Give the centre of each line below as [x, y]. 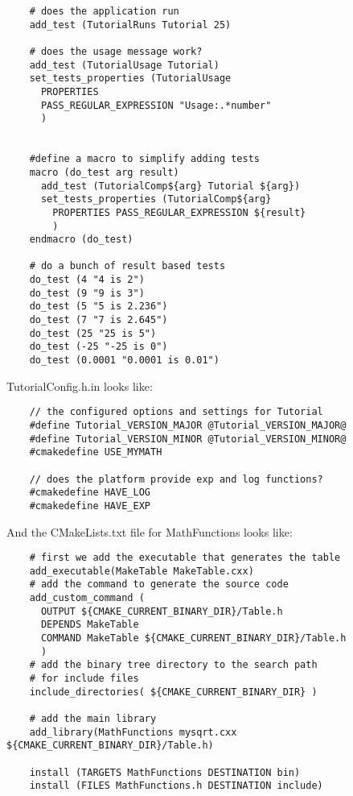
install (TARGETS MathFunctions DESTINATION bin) [165, 772]
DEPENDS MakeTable [90, 625]
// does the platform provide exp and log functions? [176, 479]
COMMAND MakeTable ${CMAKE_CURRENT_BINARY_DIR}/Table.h [193, 638]
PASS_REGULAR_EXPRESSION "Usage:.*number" [156, 105]
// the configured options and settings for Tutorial [176, 412]
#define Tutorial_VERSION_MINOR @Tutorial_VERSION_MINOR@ [188, 439]
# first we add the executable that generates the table [185, 558]
